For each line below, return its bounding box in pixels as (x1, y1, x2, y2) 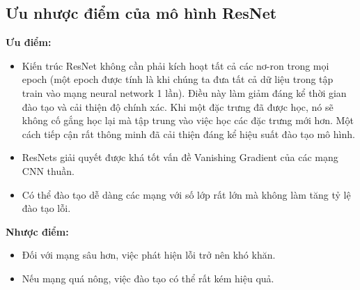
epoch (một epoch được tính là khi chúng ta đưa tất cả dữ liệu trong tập (22, 72, 334, 86)
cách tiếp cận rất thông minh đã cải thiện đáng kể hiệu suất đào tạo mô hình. (22, 126, 355, 141)
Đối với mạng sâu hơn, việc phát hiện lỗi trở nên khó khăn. (22, 247, 276, 262)
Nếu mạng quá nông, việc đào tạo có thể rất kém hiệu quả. (22, 270, 274, 285)
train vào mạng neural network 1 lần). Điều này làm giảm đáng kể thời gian (22, 85, 347, 100)
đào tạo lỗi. (22, 201, 71, 215)
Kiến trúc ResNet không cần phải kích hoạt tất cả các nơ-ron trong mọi (22, 58, 329, 72)
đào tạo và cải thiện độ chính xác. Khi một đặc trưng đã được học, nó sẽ (22, 99, 334, 114)
